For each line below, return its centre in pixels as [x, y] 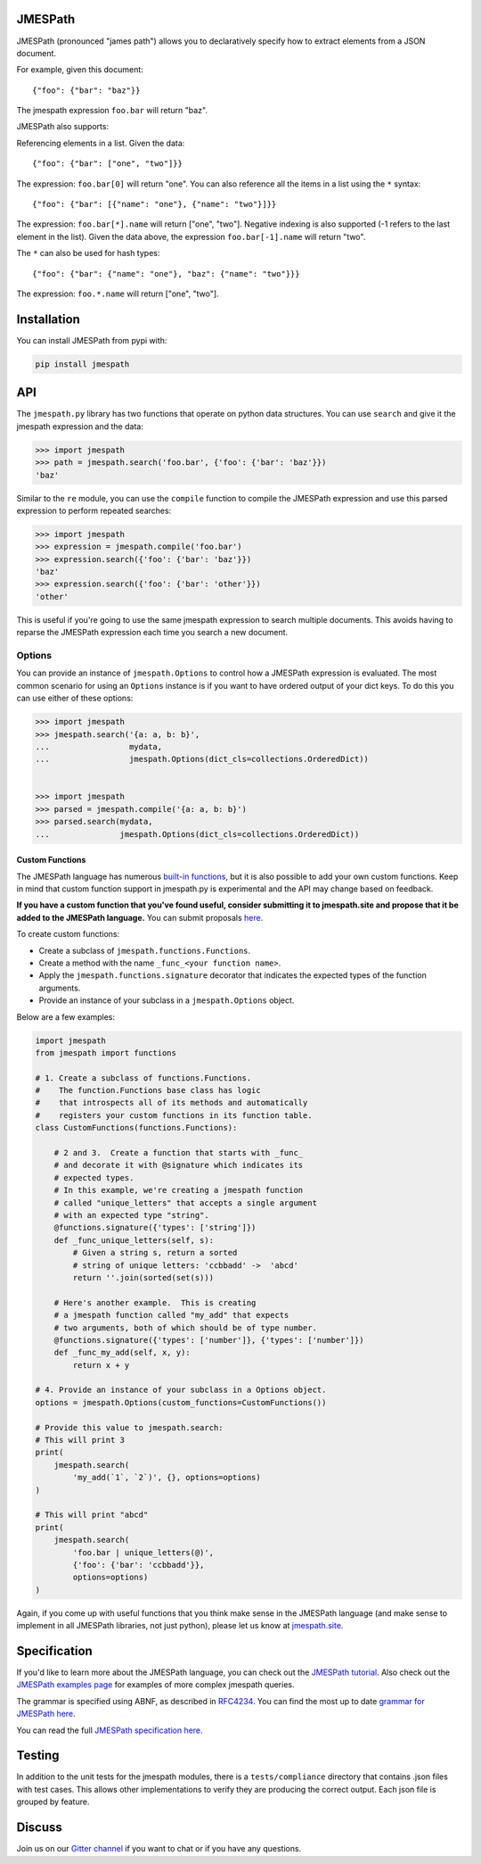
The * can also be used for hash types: [88, 253]
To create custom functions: [68, 934]
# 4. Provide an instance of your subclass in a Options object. [181, 1390]
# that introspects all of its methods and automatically [171, 1103]
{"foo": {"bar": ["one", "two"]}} [107, 164]
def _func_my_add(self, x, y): [122, 1353]
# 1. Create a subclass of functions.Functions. [143, 1078]
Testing [38, 1756]
